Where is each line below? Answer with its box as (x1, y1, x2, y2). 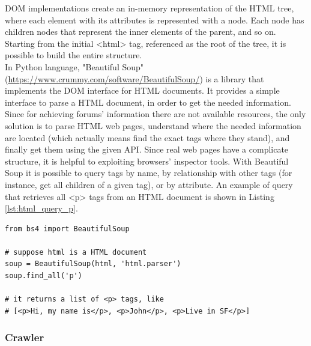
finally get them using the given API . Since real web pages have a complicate (5, 143, 289, 156)
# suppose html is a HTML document (5, 247, 147, 256)
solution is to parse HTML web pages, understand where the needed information (5, 119, 301, 132)
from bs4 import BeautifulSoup (5, 224, 130, 233)
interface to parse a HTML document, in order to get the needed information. (5, 96, 291, 108)
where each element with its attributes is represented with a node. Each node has (5, 13, 304, 26)
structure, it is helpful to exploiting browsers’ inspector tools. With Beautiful (5, 154, 289, 167)
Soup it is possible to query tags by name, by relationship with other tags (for (5, 166, 292, 179)
